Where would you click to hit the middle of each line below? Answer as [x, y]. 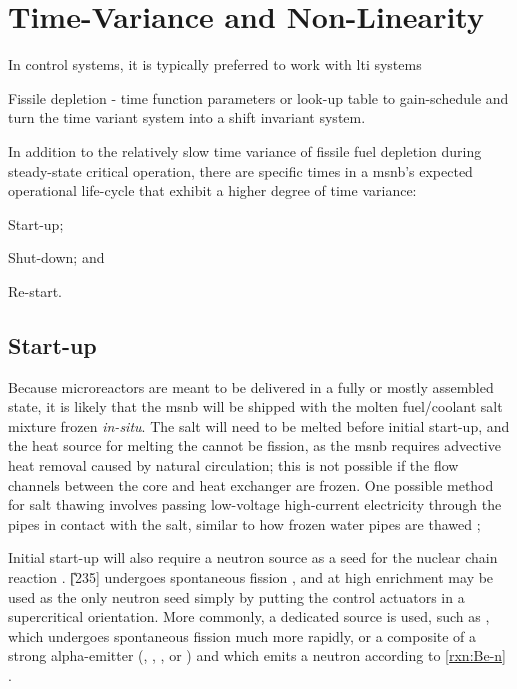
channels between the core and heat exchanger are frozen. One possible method [251, 484]
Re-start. [35, 290]
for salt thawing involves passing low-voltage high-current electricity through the [255, 504]
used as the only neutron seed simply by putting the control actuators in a [236, 596]
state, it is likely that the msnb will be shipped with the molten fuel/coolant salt [255, 406]
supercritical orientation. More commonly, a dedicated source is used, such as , [249, 616]
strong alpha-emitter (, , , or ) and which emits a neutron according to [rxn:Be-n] [257, 655]
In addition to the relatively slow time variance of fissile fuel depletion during [245, 150]
